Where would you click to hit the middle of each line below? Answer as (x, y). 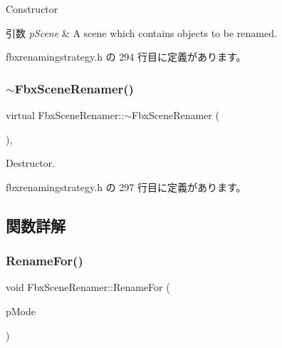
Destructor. (31, 163)
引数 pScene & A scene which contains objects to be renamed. (141, 32)
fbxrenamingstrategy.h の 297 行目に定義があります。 (126, 186)
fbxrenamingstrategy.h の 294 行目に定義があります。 (126, 57)
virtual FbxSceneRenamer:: (65, 115)
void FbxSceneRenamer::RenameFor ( (88, 287)
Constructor (32, 9)
